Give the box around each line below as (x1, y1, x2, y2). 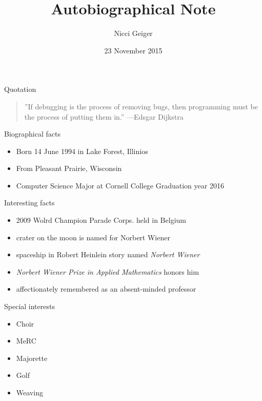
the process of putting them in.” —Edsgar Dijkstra (24, 111, 184, 122)
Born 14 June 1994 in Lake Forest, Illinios (16, 145, 148, 156)
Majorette (16, 352, 48, 363)
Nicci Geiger (114, 28, 153, 39)
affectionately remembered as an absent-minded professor (16, 283, 196, 294)
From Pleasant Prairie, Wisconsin (16, 163, 122, 174)
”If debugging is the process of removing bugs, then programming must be (24, 101, 258, 111)
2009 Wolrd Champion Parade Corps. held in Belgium (16, 215, 186, 225)
